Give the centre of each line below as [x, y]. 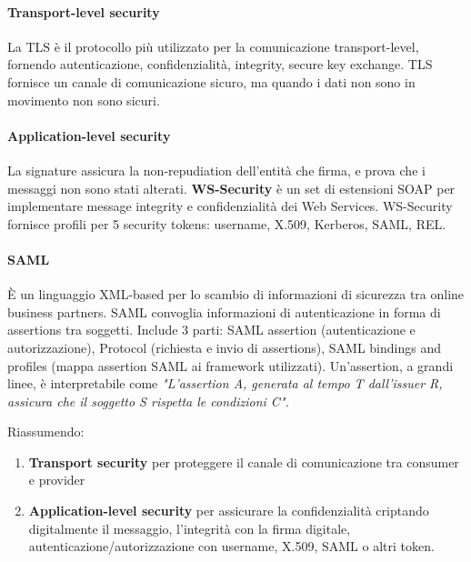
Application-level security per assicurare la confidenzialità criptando [229, 511]
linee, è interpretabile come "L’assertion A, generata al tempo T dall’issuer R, [225, 383]
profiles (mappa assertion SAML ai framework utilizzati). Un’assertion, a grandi [230, 365]
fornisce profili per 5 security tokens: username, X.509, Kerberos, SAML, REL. [227, 223]
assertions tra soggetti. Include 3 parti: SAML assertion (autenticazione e [211, 330]
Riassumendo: [46, 432]
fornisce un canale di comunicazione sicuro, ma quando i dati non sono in [211, 81]
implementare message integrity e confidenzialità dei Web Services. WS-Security [230, 206]
